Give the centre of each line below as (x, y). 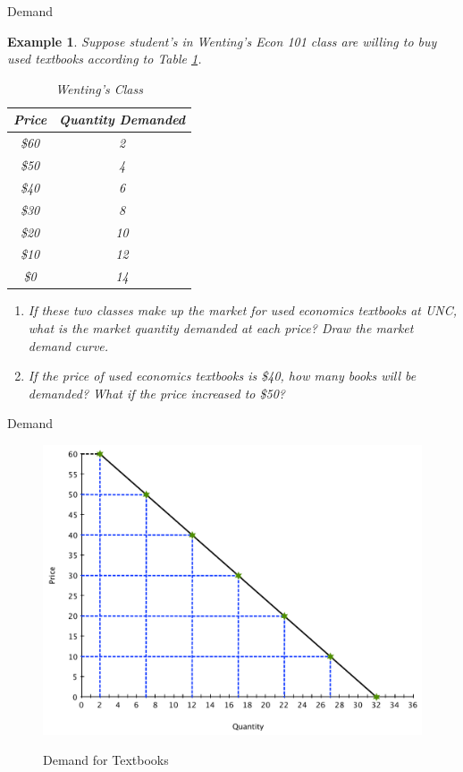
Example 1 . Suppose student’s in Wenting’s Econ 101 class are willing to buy (222, 41)
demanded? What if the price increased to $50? (156, 393)
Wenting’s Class (99, 88)
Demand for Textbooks (106, 760)
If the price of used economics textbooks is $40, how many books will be (222, 376)
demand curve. (68, 345)
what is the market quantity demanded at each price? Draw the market (221, 327)
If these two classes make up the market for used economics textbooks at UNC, (243, 310)
